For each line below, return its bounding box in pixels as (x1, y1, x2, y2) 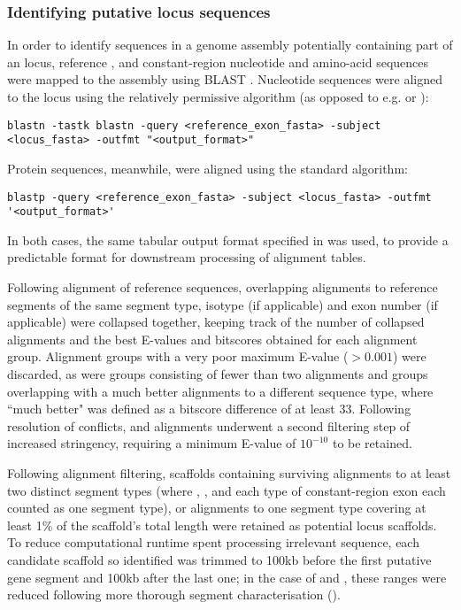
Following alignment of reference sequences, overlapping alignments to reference (7, 278, 438, 296)
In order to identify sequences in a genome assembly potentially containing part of (7, 35, 453, 54)
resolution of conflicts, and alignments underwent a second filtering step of (7, 416, 411, 435)
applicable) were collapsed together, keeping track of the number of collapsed (7, 313, 425, 331)
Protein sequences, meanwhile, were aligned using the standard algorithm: (7, 158, 408, 177)
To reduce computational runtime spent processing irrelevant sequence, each (7, 533, 419, 552)
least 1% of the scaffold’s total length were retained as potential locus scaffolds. (7, 515, 437, 534)
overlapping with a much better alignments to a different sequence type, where (7, 382, 434, 400)
